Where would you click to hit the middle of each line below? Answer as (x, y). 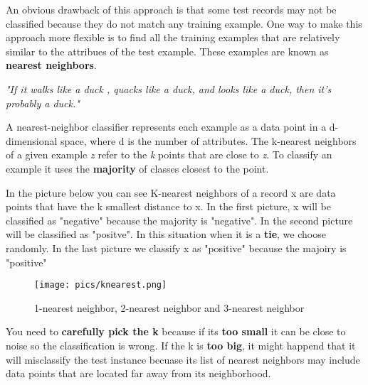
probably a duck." (43, 103)
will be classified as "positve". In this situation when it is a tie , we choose (166, 234)
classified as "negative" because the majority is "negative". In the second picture (179, 220)
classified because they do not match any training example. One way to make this (184, 23)
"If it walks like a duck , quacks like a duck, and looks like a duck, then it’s (169, 88)
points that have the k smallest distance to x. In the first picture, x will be (169, 206)
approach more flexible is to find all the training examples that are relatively (173, 37)
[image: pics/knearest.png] (101, 285)
